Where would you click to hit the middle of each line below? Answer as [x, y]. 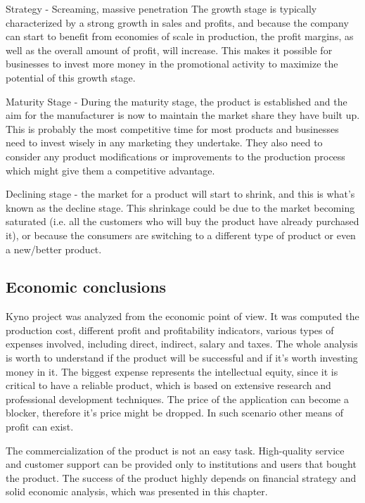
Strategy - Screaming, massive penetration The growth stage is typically [161, 8]
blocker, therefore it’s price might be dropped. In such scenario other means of [175, 413]
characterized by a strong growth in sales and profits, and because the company [177, 22]
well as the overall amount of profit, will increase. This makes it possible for [169, 50]
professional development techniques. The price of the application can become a [177, 399]
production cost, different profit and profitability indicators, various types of [170, 330]
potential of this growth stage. [71, 77]
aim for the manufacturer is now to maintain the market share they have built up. [183, 115]
